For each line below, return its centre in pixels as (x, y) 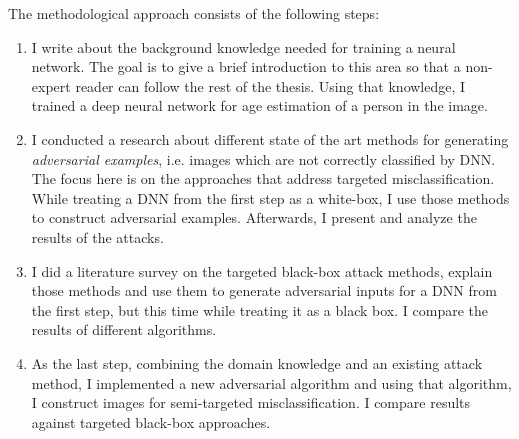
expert (51, 85)
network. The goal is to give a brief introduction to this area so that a (246, 66)
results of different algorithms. (124, 329)
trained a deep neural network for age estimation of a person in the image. (259, 105)
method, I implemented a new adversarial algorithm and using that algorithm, (271, 382)
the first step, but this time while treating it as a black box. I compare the (259, 309)
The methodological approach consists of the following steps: (194, 13)
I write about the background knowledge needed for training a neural (243, 46)
